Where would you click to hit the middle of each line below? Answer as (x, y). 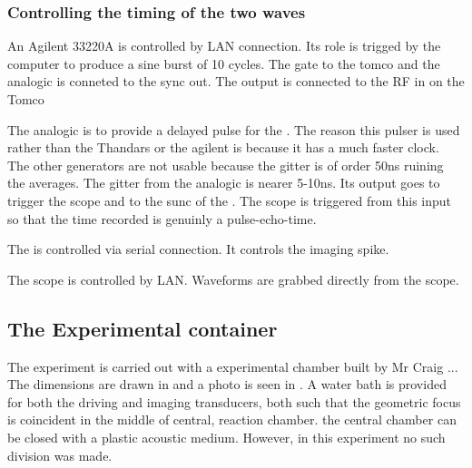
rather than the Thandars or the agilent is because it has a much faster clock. (223, 147)
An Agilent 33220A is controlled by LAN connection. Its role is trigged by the (224, 46)
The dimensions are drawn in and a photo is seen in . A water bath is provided (227, 384)
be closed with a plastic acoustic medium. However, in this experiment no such (226, 437)
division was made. (60, 455)
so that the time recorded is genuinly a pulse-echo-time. (162, 218)
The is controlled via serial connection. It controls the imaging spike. (198, 249)
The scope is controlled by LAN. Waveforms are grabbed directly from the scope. (233, 279)
